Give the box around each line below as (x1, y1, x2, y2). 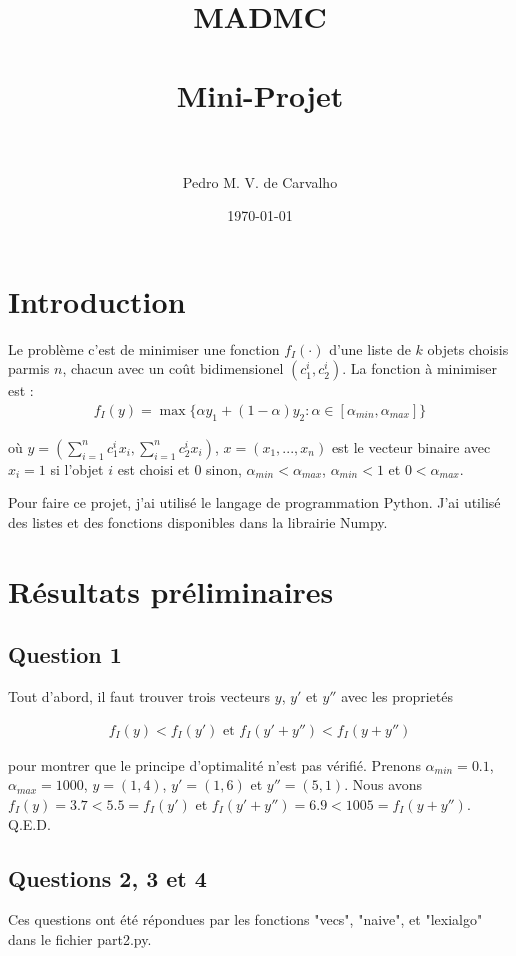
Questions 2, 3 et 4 (8, 862, 207, 893)
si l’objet (50, 458, 104, 479)
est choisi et (117, 458, 190, 479)
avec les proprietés (341, 686, 453, 707)
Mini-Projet (176, 74, 344, 115)
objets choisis (427, 338, 509, 359)
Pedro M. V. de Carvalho (182, 171, 338, 192)
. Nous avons (344, 774, 423, 795)
